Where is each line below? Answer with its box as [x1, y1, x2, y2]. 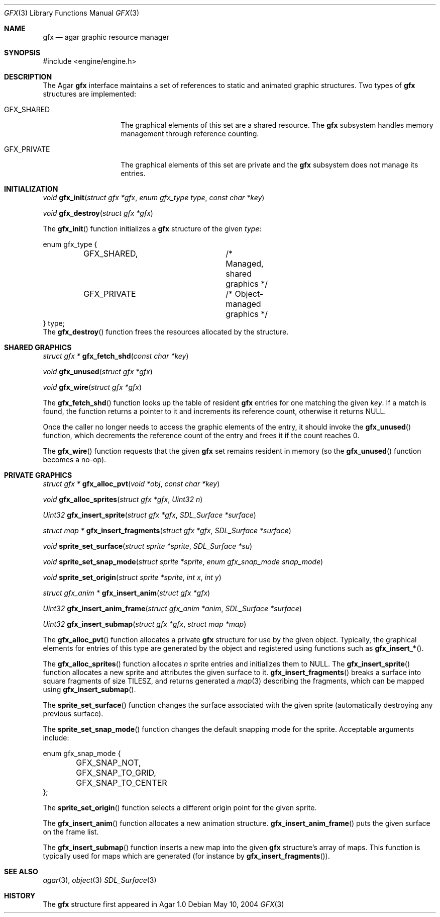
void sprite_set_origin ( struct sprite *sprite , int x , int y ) [43, 573, 222, 581]
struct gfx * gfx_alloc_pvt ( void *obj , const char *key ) [43, 479, 220, 488]
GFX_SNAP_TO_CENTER [76, 778, 167, 788]
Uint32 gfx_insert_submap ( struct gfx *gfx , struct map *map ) [43, 620, 247, 628]
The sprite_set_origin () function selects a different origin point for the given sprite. [43, 803, 317, 812]
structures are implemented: [43, 90, 136, 98]
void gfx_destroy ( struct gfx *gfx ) [43, 209, 153, 217]
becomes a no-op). [43, 455, 106, 464]
